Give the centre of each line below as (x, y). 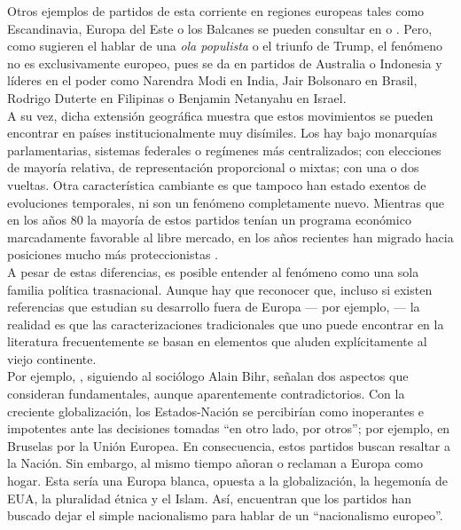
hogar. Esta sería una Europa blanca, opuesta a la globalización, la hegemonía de (227, 481)
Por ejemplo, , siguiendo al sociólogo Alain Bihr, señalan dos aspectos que (208, 376)
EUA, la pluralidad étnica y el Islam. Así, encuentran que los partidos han (210, 498)
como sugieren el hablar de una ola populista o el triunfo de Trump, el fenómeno (225, 46)
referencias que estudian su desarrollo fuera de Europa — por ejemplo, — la (214, 307)
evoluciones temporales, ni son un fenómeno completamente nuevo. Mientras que (226, 202)
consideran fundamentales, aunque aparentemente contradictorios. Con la (206, 394)
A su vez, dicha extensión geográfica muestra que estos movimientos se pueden (220, 115)
